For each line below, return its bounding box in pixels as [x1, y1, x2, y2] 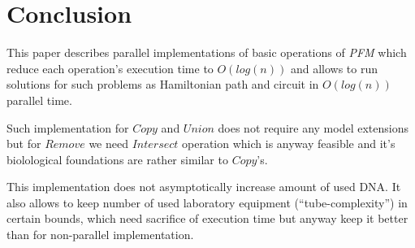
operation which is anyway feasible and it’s [182, 135, 396, 152]
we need [89, 135, 128, 152]
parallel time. [6, 91, 72, 108]
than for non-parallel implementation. [6, 226, 194, 243]
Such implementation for [6, 119, 129, 136]
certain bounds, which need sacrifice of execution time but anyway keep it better [6, 210, 409, 227]
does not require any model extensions [218, 119, 409, 136]
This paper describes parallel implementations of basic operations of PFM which [6, 44, 407, 61]
